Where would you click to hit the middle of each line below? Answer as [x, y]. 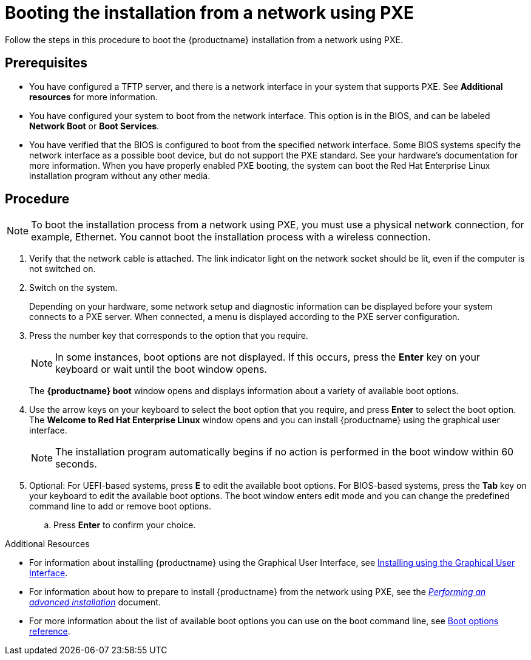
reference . [50, 631]
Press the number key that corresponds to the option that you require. [169, 336]
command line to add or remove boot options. [120, 506]
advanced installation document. [95, 602]
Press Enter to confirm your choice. [125, 525]
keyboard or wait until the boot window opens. [161, 369]
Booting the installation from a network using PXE [209, 13]
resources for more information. [93, 97]
